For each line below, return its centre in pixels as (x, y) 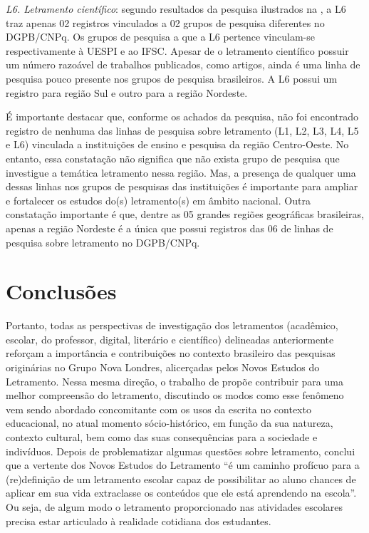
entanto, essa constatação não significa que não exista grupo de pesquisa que (173, 158)
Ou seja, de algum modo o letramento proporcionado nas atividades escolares (175, 506)
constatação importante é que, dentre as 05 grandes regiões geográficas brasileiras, (185, 214)
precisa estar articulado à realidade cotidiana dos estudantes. (139, 521)
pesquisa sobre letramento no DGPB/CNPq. (103, 242)
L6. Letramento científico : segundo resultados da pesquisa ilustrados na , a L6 (176, 9)
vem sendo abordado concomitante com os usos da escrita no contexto (158, 409)
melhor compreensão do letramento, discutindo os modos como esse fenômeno (175, 395)
